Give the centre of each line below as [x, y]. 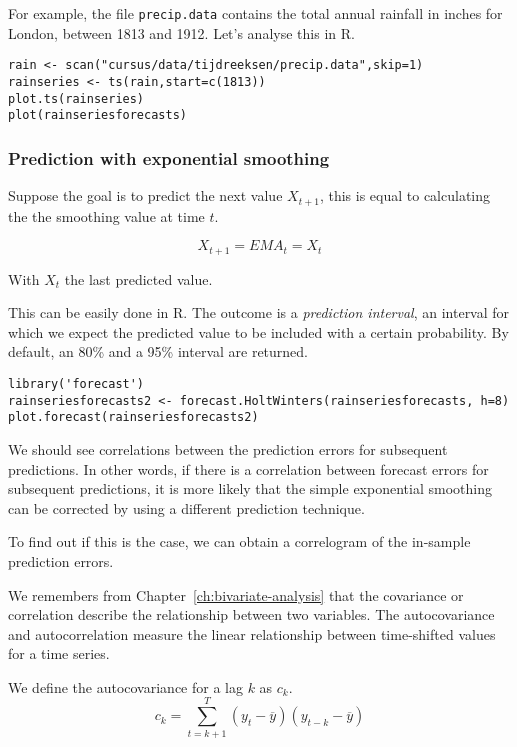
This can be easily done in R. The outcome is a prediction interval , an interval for [259, 312]
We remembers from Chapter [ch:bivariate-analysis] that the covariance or [236, 594]
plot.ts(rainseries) [76, 98]
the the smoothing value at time [106, 215]
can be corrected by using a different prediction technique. [186, 507]
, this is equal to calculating [405, 195]
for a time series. [59, 653]
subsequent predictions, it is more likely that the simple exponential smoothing [250, 488]
